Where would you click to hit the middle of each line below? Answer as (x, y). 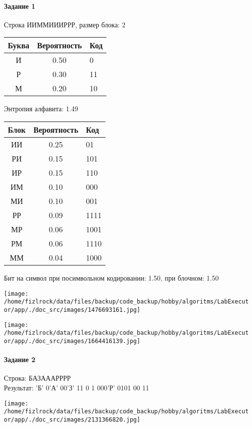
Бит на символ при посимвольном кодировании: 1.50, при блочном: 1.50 (111, 277)
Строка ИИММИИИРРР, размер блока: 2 (65, 24)
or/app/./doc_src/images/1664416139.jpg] (72, 341)
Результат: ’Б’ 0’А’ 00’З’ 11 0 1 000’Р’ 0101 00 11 (77, 387)
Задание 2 (20, 359)
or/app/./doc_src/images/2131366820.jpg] (72, 419)
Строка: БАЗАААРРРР (37, 378)
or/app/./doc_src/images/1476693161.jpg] (72, 310)
